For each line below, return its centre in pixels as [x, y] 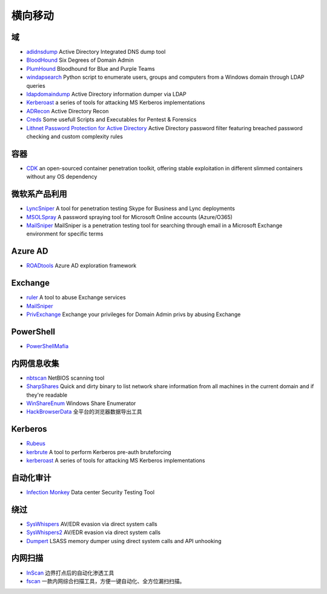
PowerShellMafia [48, 346]
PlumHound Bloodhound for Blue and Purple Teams [91, 68]
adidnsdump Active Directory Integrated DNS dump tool [96, 52]
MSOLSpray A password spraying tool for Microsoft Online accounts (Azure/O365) [130, 217]
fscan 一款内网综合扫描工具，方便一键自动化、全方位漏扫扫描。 [106, 581]
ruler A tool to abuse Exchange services [76, 297]
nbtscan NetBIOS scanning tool [65, 378]
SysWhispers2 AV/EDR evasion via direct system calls [93, 532]
